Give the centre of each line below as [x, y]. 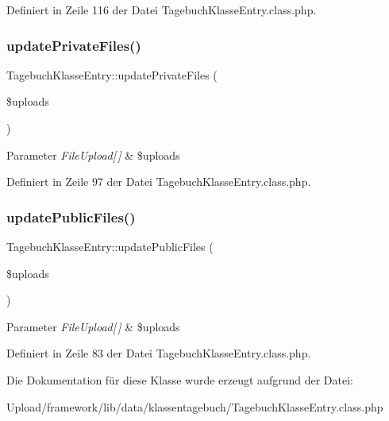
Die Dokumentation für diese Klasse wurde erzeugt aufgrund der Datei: [180, 379]
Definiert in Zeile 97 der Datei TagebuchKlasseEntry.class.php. [159, 182]
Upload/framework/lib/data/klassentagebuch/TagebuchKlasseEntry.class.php [195, 406]
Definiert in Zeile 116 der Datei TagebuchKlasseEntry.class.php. [162, 10]
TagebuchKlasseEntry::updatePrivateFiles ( [112, 74]
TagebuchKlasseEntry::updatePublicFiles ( [110, 246]
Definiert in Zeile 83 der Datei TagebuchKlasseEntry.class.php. [159, 353]
